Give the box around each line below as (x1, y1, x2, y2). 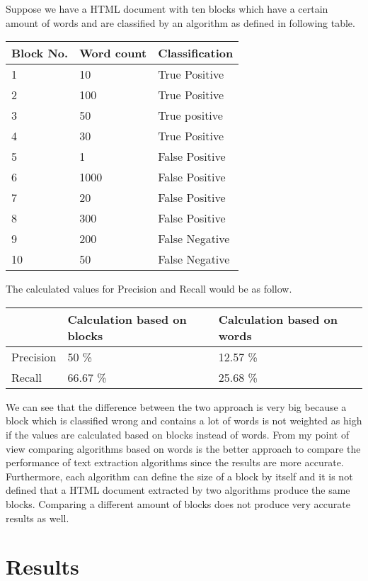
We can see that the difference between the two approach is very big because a (6, 399, 347, 414)
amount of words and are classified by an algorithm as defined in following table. (6, 15, 355, 30)
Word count (79, 45, 147, 62)
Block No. (11, 45, 69, 62)
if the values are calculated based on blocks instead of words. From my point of (6, 427, 350, 441)
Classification (158, 45, 234, 62)
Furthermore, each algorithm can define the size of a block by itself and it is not (6, 468, 353, 483)
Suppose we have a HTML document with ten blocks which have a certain (6, 1, 328, 16)
